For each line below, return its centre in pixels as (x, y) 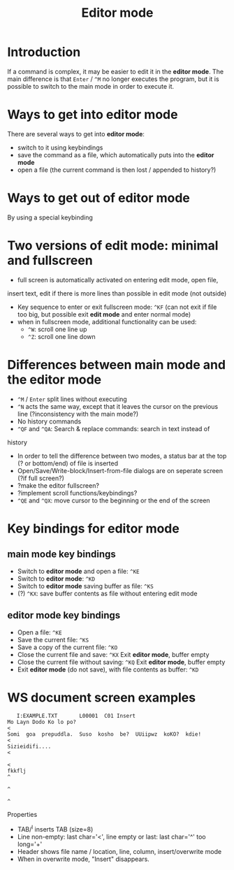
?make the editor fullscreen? (58, 485)
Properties (22, 815)
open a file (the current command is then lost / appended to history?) (117, 170)
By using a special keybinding (50, 217)
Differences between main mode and (116, 364)
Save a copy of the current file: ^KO (67, 647)
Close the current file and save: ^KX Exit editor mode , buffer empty (113, 654)
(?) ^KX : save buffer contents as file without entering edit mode (107, 593)
